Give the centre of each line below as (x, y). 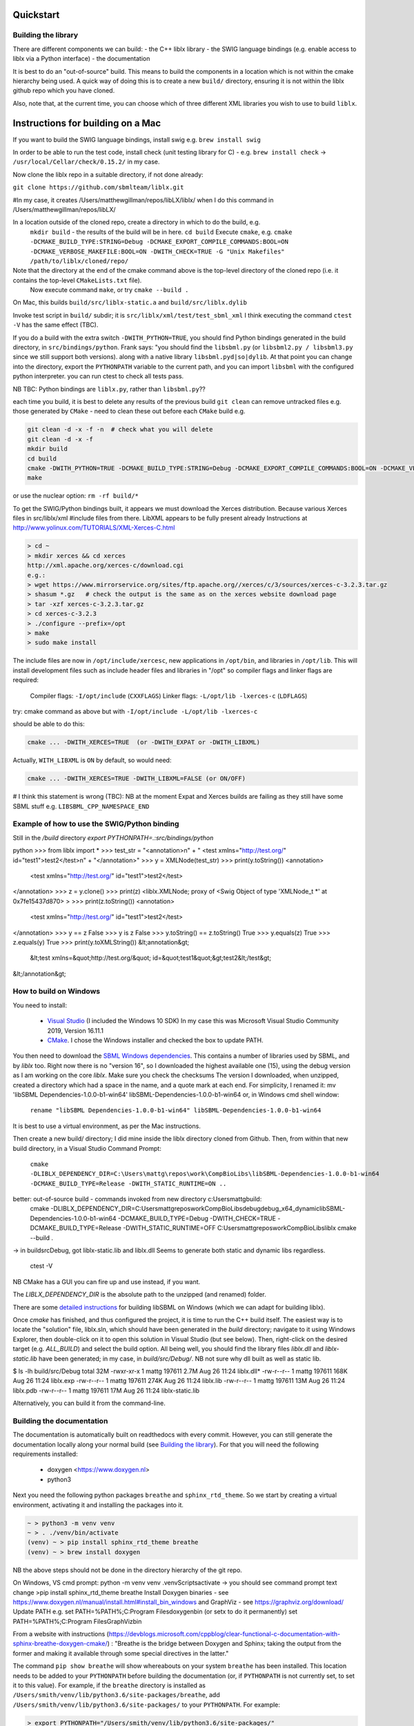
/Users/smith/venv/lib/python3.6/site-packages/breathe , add (116, 1695)
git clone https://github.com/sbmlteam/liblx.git (98, 187)
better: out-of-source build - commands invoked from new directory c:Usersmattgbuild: (137, 1199)
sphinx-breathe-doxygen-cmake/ (60, 1644)
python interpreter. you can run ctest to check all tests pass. (98, 376)
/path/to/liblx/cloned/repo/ (79, 261)
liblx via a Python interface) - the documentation (81, 59)
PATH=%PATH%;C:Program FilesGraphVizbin (77, 1621)
